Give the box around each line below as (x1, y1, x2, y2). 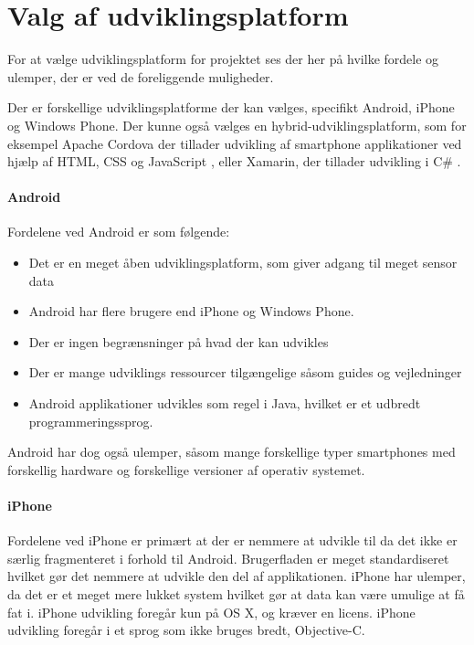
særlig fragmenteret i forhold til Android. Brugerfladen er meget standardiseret (7, 548, 449, 567)
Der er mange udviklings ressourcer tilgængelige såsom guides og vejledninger (28, 363, 462, 382)
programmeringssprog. (28, 411, 153, 430)
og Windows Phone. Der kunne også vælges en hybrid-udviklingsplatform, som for (7, 115, 467, 134)
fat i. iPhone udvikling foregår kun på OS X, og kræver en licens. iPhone (7, 602, 416, 621)
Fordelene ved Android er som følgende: (7, 222, 230, 241)
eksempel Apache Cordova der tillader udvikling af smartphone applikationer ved (7, 133, 462, 153)
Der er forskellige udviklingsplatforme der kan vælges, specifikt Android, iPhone (7, 98, 455, 117)
